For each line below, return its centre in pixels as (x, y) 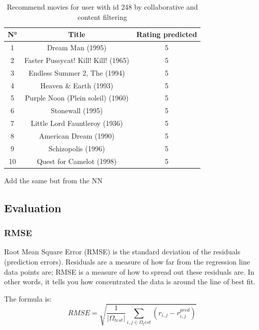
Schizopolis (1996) (77, 148)
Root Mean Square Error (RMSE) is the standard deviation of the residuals (122, 252)
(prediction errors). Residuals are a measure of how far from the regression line (127, 261)
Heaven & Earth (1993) (77, 85)
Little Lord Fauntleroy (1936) (77, 123)
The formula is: (28, 298)
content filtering (102, 16)
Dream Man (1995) (77, 47)
